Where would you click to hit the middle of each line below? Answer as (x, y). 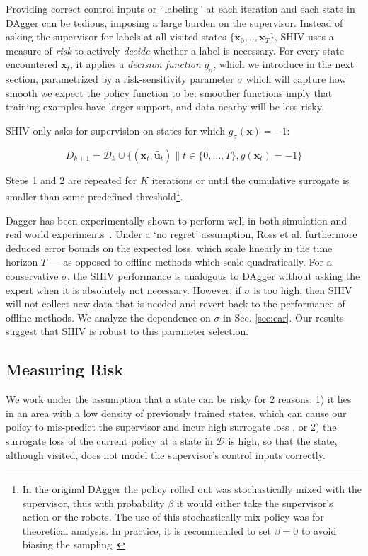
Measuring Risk (64, 369)
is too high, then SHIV (303, 289)
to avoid (319, 530)
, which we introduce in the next (284, 64)
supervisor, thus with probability (93, 503)
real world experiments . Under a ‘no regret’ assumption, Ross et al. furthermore (182, 234)
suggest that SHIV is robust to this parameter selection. (127, 331)
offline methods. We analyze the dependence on (108, 317)
